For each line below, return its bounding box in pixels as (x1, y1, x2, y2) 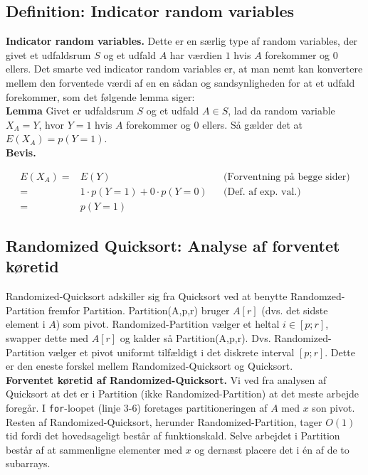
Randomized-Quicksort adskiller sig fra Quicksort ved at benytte (6, 289, 288, 304)
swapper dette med (6, 331, 88, 346)
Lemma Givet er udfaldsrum (6, 103, 134, 118)
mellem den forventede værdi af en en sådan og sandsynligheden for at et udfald (6, 75, 355, 90)
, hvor (38, 117, 64, 132)
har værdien (169, 47, 222, 62)
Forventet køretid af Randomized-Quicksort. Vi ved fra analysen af (6, 372, 327, 387)
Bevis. (6, 144, 36, 159)
